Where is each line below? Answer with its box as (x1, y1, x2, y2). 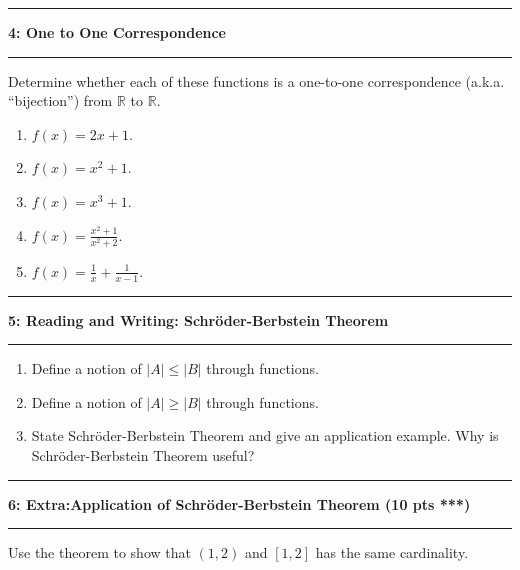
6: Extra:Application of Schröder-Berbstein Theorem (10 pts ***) (8, 493, 471, 514)
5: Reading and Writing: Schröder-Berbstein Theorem (8, 309, 389, 330)
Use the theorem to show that (8, 542, 191, 563)
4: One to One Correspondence (8, 22, 226, 42)
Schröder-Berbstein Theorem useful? (31, 444, 255, 465)
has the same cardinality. (315, 542, 469, 563)
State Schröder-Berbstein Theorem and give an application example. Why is (31, 425, 499, 446)
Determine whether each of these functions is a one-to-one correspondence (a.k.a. (8, 70, 505, 91)
